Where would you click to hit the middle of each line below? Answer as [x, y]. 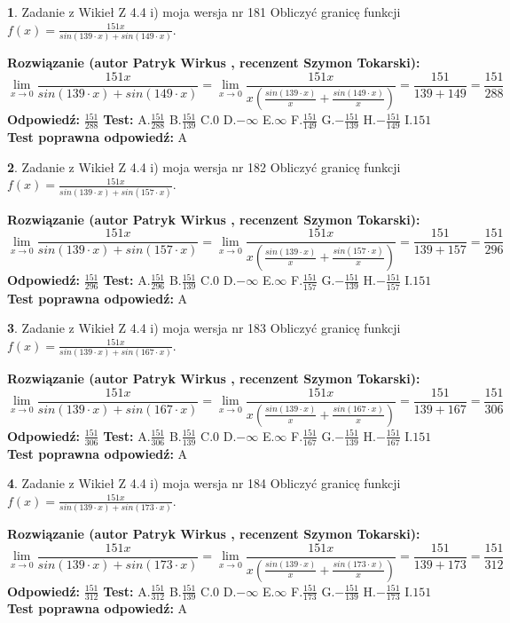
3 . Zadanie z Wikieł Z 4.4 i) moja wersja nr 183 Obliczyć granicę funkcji [204, 328]
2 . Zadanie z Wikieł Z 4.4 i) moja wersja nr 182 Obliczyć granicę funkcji [204, 166]
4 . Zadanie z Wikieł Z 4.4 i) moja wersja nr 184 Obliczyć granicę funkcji [204, 483]
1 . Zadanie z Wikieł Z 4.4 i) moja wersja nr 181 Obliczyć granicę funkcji [204, 12]
